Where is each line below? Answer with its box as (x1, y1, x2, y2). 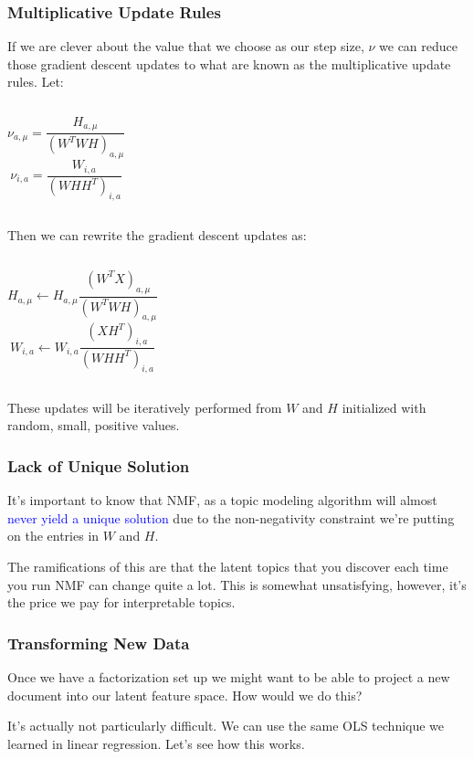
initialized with (342, 397, 427, 416)
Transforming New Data (7, 631, 190, 654)
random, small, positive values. (7, 416, 180, 435)
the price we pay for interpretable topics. (7, 593, 236, 612)
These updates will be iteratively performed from (7, 397, 282, 416)
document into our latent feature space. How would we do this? (7, 685, 363, 704)
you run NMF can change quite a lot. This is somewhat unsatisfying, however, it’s (7, 575, 467, 594)
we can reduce (379, 37, 458, 56)
